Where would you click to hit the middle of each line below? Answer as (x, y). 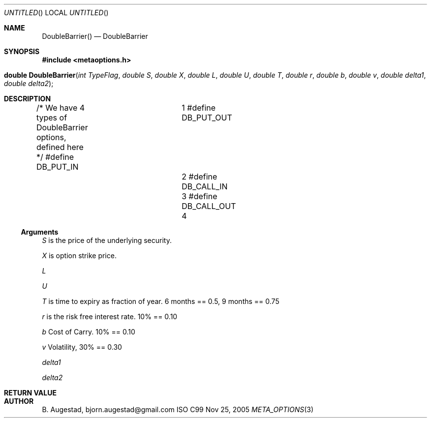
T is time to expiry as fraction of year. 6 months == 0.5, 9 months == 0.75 (161, 301)
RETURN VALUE (30, 393)
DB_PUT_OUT (207, 118)
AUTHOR (19, 401)
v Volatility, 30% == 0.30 (82, 347)
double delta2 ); (29, 83)
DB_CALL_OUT (209, 206)
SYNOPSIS (22, 51)
